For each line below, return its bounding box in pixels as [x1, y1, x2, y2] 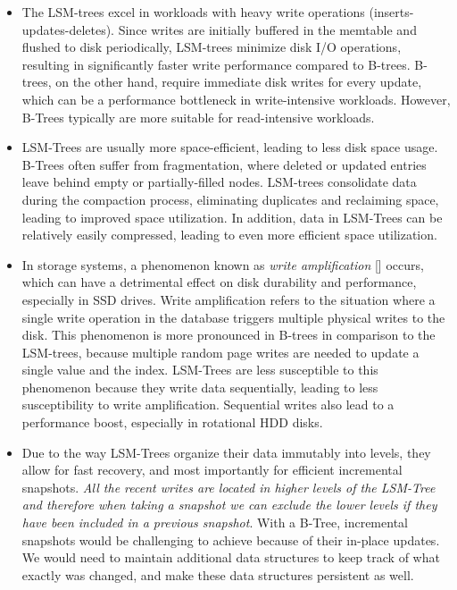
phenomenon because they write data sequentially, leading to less [21, 377, 378, 396]
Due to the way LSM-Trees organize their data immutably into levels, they [21, 442, 431, 461]
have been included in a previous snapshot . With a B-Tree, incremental [21, 513, 408, 532]
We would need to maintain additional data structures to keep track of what [21, 548, 440, 567]
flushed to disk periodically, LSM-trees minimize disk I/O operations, [21, 38, 402, 56]
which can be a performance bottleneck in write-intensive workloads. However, [21, 89, 451, 108]
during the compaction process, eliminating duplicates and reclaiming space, [21, 190, 439, 208]
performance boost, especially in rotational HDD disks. [21, 413, 323, 432]
